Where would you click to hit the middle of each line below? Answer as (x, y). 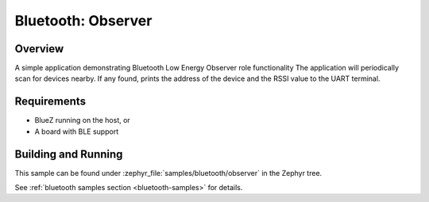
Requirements (50, 102)
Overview (39, 49)
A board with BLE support (77, 131)
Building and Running (69, 154)
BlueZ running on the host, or (82, 120)
